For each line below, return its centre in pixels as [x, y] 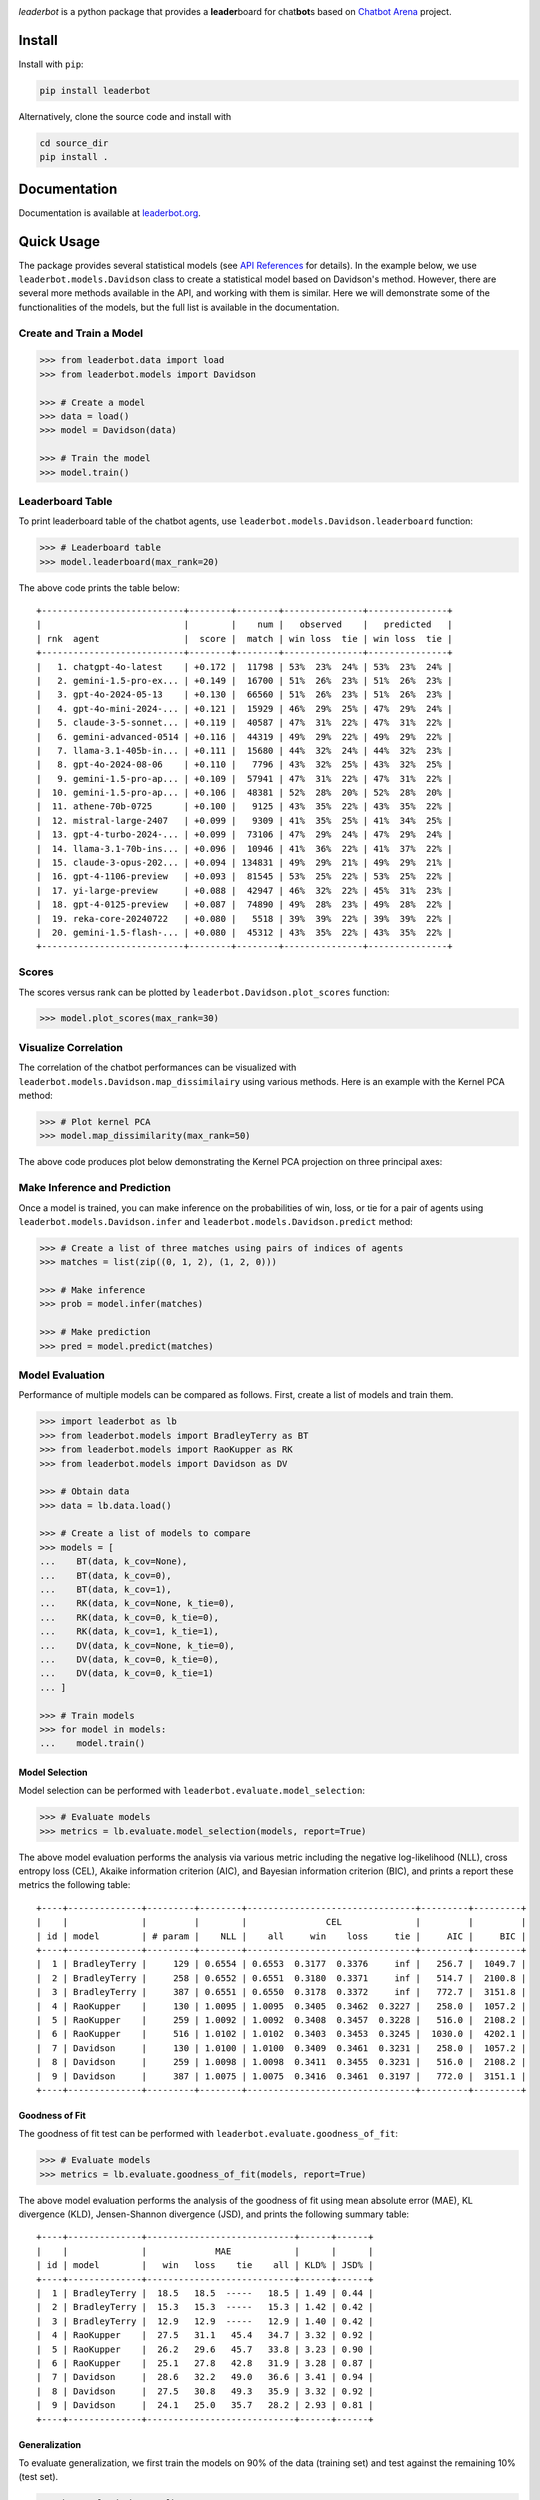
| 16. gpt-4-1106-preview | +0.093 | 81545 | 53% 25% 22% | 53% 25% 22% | [244, 876]
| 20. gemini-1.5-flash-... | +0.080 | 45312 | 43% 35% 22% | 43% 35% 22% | [244, 932]
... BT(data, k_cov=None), [113, 1561]
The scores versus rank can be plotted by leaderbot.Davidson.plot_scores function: [204, 992]
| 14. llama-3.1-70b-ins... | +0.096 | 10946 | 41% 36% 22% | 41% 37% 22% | [244, 848]
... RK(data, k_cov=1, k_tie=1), [129, 1631]
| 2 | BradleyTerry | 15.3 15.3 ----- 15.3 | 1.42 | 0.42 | [205, 2307]
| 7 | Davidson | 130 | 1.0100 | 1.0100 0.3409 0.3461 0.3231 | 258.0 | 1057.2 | [281, 2048]
